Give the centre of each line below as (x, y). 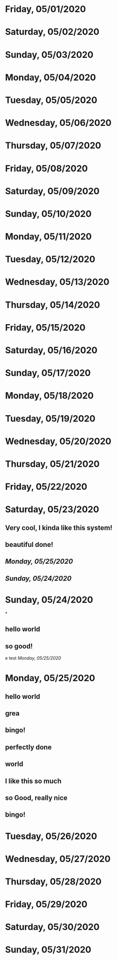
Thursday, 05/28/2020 (53, 881)
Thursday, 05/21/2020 (52, 464)
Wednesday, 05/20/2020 (58, 441)
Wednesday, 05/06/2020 (58, 123)
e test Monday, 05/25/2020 (33, 658)
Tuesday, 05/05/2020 (51, 100)
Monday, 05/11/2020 (49, 237)
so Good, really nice (36, 798)
